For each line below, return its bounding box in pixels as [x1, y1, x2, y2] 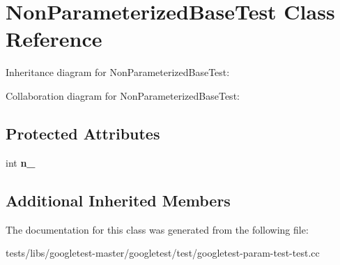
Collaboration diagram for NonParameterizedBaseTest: [6, 88, 240, 103]
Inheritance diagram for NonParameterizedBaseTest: [6, 65, 230, 79]
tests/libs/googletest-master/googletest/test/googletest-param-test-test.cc [6, 245, 320, 260]
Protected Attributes [6, 122, 160, 144]
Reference [6, 24, 102, 53]
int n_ [6, 155, 36, 169]
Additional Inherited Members [6, 189, 231, 211]
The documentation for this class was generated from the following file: [6, 222, 309, 236]
